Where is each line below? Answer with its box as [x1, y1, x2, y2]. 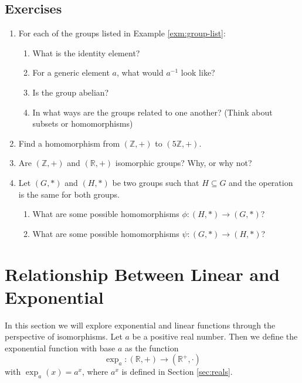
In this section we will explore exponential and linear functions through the [5, 318, 276, 331]
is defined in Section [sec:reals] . [121, 365, 233, 378]
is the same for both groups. [18, 188, 120, 200]
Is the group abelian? [32, 86, 109, 98]
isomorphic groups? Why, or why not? [115, 157, 252, 169]
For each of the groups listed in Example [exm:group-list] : [18, 27, 226, 39]
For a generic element [32, 66, 110, 79]
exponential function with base [5, 341, 116, 354]
